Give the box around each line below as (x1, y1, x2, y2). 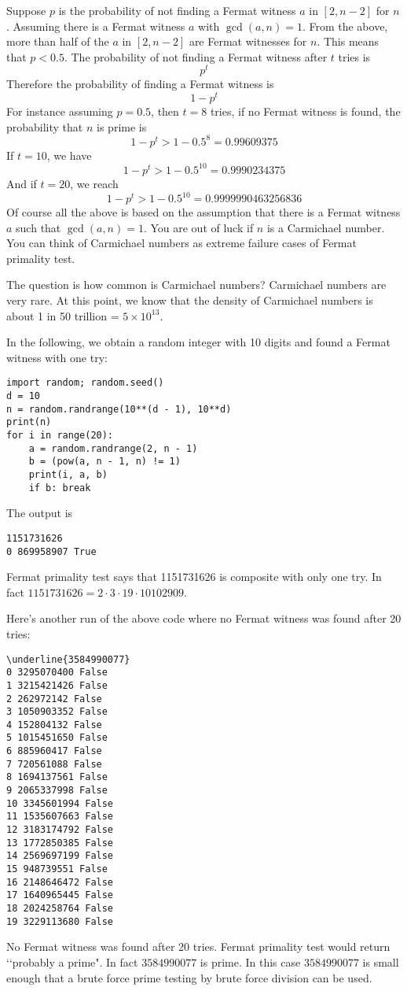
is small (362, 953, 399, 970)
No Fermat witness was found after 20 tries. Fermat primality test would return (6, 938, 390, 955)
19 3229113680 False (6, 915, 114, 927)
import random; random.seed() (6, 377, 164, 389)
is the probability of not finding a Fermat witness (58, 2, 296, 18)
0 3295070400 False (6, 667, 108, 679)
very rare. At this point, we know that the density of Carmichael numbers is (6, 291, 373, 308)
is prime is (97, 118, 147, 135)
